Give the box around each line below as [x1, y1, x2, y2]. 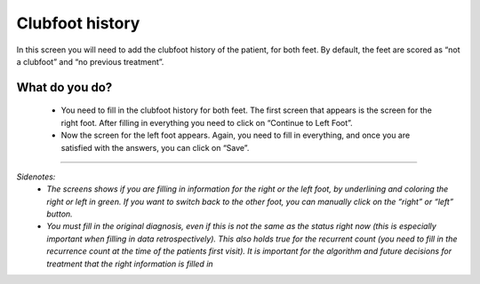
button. [46, 209, 73, 219]
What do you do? [16, 80, 113, 95]
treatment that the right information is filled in [46, 258, 213, 269]
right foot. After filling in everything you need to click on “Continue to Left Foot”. [60, 117, 353, 128]
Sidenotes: [16, 171, 56, 182]
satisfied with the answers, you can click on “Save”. [60, 142, 250, 153]
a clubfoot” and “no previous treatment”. [16, 56, 164, 67]
